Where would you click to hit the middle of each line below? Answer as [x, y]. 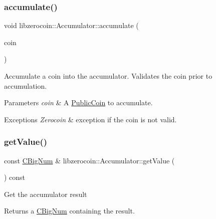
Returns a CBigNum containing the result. [69, 211]
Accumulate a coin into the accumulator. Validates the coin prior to [108, 76]
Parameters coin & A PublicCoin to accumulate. [78, 102]
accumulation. [26, 85]
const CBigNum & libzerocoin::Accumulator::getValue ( [89, 160]
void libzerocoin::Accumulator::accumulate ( [71, 25]
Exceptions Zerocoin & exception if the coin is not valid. [90, 119]
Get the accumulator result [46, 194]
